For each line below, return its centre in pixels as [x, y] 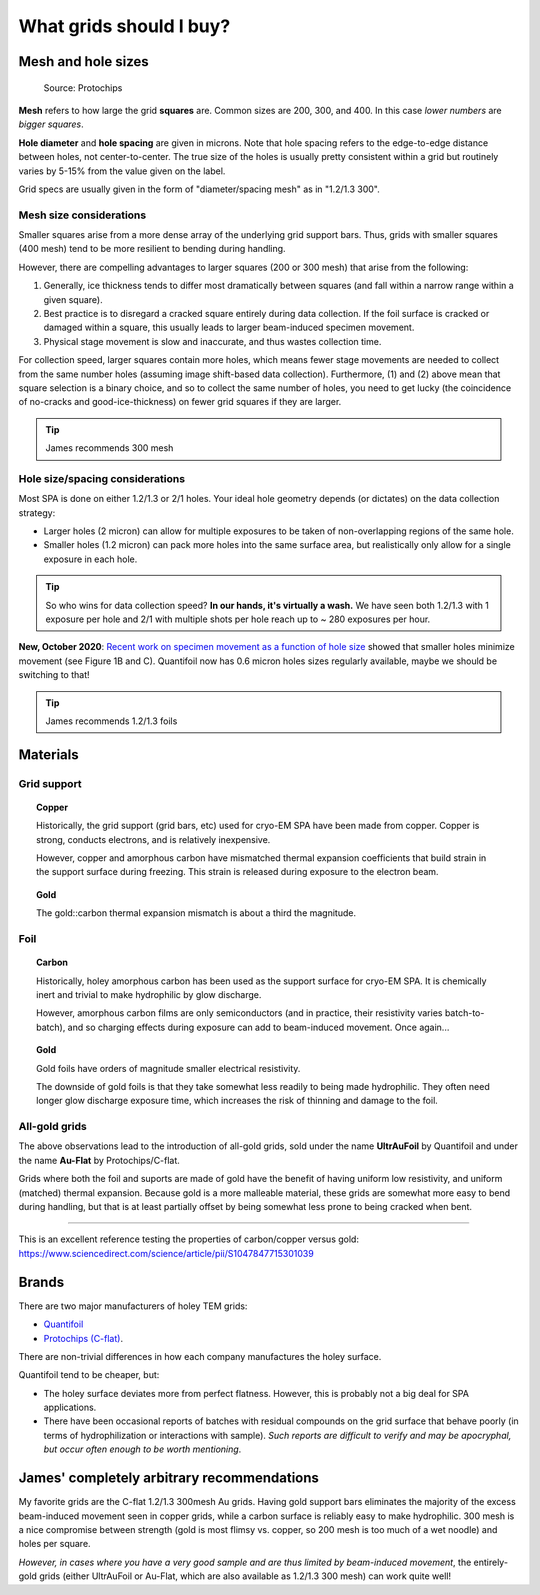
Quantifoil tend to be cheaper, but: [89, 1375]
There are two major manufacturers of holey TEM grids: [133, 1306]
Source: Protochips [83, 87]
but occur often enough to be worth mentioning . [142, 1449]
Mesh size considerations [82, 215]
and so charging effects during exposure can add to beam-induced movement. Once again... [258, 1027]
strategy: [37, 512]
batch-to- [464, 1013]
